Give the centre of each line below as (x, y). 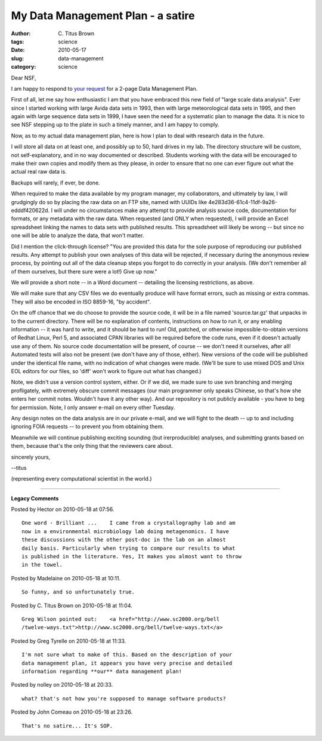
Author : (21, 33)
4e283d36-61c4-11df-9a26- (243, 202)
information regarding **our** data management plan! (102, 671)
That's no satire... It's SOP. (67, 726)
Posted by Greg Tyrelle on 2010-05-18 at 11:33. (69, 641)
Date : (18, 50)
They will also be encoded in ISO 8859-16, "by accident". (81, 302)
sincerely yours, (31, 457)
